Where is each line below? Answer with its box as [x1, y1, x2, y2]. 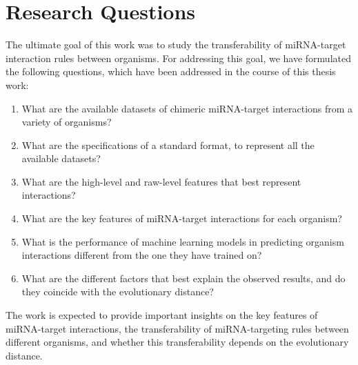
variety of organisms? [21, 115, 112, 129]
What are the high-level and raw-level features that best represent [21, 174, 301, 188]
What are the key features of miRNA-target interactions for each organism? [21, 211, 342, 226]
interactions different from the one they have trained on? [21, 248, 262, 262]
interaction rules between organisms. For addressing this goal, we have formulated [6, 50, 351, 65]
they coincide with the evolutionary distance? [21, 284, 214, 299]
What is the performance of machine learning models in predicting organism [21, 234, 344, 248]
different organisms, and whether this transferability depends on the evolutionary [6, 335, 349, 349]
